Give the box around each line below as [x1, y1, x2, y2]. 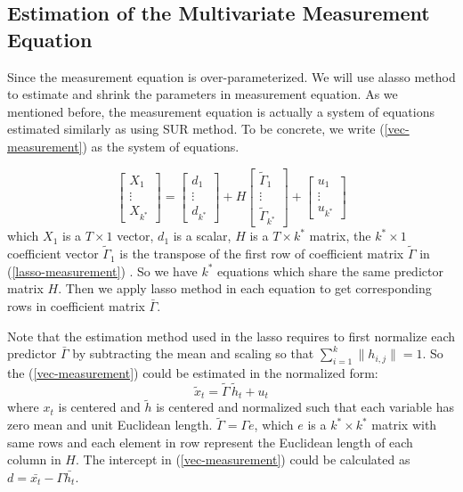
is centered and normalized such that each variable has [156, 398, 454, 416]
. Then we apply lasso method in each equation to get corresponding [58, 279, 432, 298]
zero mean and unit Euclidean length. [7, 415, 213, 434]
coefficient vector [7, 244, 99, 263]
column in [7, 450, 61, 469]
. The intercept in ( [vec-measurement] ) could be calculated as [75, 450, 410, 469]
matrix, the [309, 226, 371, 245]
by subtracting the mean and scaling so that [72, 344, 314, 363]
